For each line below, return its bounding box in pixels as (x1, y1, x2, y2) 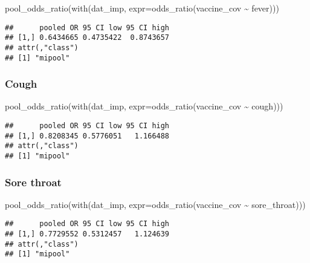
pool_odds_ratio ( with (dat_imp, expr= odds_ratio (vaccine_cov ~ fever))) (5, 2, 279, 14)
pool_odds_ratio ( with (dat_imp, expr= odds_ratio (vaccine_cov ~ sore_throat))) (5, 198, 306, 210)
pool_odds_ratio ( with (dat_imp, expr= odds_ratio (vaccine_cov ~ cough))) (5, 100, 283, 112)
